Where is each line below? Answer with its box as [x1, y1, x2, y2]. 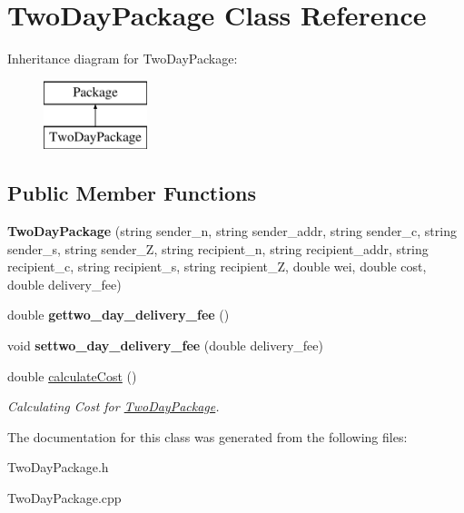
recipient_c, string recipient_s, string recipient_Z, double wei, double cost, [7, 257, 427, 276]
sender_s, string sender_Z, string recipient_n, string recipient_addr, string [7, 239, 429, 258]
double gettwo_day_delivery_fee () [7, 305, 230, 324]
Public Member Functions [7, 179, 256, 207]
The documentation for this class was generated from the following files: [7, 427, 408, 446]
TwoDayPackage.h [7, 458, 109, 477]
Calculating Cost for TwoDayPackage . [7, 397, 220, 416]
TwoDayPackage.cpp [7, 488, 122, 508]
